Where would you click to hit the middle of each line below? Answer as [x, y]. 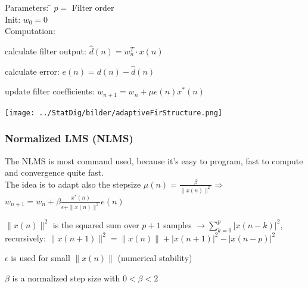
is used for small [41, 258]
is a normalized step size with [66, 278]
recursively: [25, 238]
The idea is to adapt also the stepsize [73, 184]
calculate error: [32, 71]
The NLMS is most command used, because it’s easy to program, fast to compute [154, 160]
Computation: [30, 31]
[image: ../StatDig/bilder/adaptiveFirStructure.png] [114, 113]
